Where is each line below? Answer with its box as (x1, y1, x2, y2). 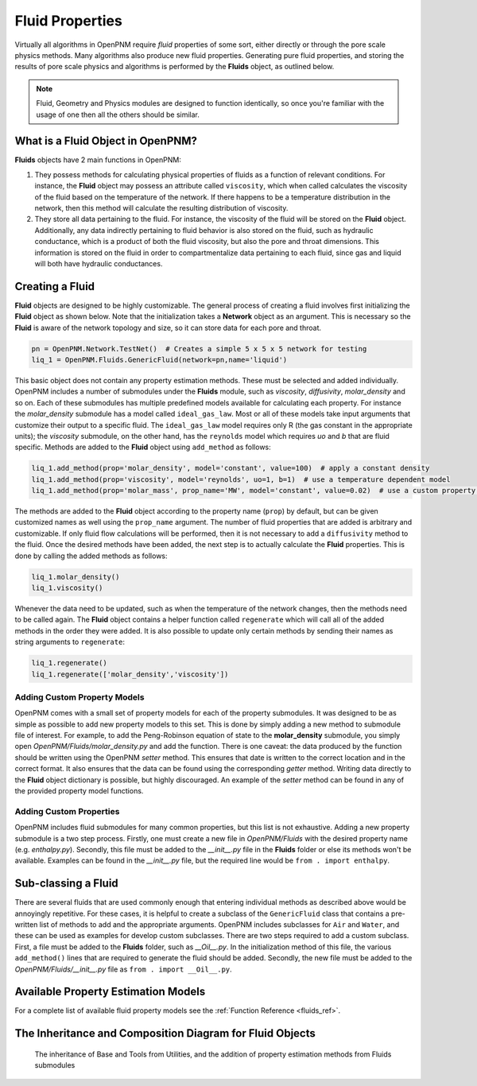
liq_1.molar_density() (31, 572, 120, 581)
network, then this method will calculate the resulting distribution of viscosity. (34, 203, 289, 212)
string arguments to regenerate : (14, 637, 125, 647)
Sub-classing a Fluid (14, 877, 118, 890)
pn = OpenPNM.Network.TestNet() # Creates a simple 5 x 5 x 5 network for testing (31, 344, 367, 353)
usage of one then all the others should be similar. (36, 110, 200, 119)
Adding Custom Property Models (14, 692, 145, 703)
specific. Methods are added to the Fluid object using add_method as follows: (14, 442, 272, 452)
